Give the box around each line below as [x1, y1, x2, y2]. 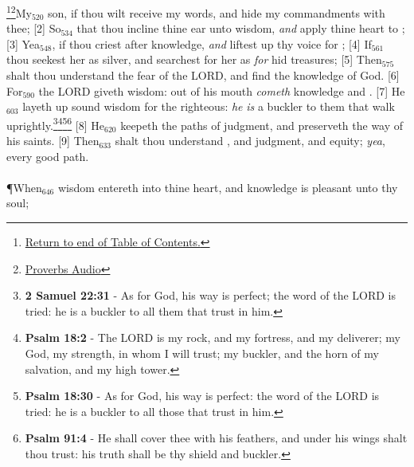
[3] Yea [6, 35, 41, 52]
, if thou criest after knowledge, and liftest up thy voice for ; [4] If [52, 35, 372, 52]
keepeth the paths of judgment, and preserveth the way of [120, 116, 404, 133]
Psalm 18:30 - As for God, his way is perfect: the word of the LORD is [25, 387, 380, 404]
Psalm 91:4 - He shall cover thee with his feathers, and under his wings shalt [25, 430, 408, 446]
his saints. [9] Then [6, 132, 100, 149]
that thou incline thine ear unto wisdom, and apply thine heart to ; [76, 20, 405, 37]
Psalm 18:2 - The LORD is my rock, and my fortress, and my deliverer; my [25, 329, 400, 346]
